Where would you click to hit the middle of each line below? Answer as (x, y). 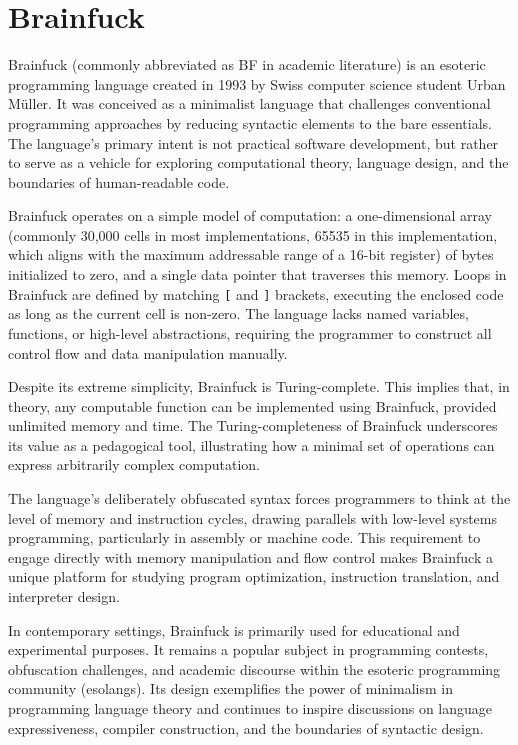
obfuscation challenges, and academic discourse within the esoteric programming (254, 668)
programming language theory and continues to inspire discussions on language (250, 708)
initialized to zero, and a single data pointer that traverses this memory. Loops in (257, 274)
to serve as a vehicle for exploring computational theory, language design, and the (258, 162)
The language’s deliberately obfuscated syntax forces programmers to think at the (259, 498)
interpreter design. (64, 596)
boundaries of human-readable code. (119, 181)
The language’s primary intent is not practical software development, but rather (253, 142)
